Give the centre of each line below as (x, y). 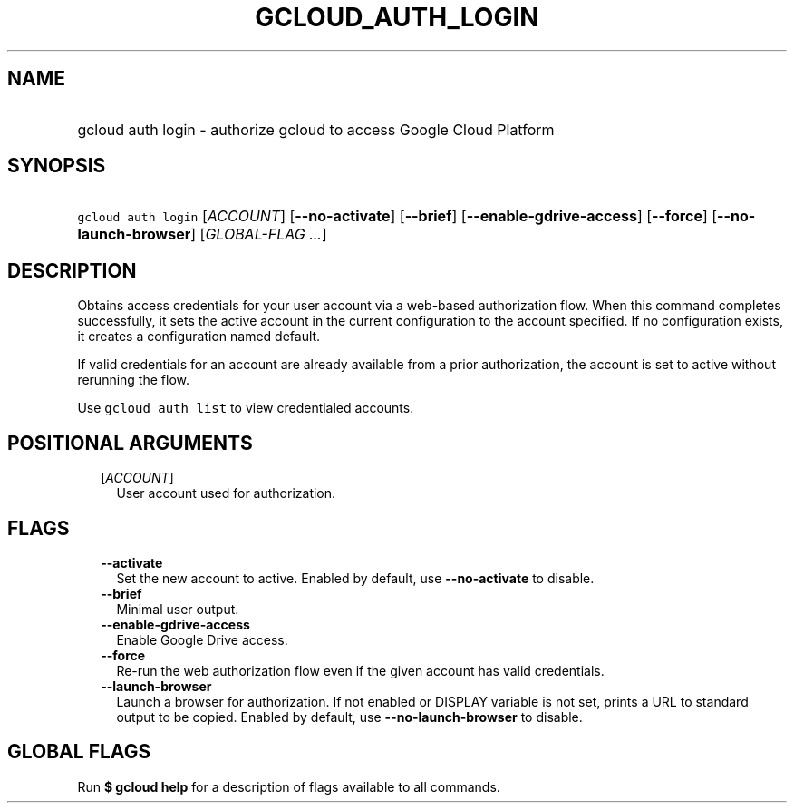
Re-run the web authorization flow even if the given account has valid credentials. (360, 670)
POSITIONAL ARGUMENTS (130, 443)
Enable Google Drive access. (202, 639)
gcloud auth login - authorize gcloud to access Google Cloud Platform (316, 129)
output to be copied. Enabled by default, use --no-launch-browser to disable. (349, 717)
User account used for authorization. (226, 493)
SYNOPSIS (57, 166)
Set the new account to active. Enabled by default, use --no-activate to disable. (355, 578)
